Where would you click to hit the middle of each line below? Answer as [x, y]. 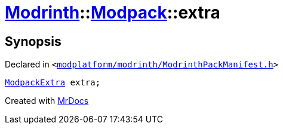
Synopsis [33, 41]
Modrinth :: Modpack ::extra [113, 13]
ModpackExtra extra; [53, 83]
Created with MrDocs [47, 101]
